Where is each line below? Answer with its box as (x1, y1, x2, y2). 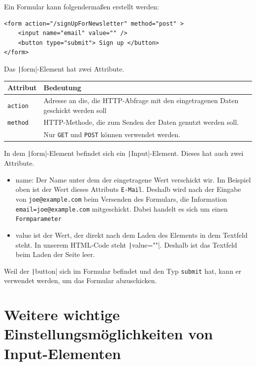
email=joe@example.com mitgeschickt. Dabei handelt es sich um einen (15, 203, 228, 214)
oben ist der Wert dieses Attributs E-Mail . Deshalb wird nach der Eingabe (15, 184, 241, 194)
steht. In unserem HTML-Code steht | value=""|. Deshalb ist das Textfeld (15, 239, 237, 250)
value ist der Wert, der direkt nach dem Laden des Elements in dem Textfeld (15, 229, 248, 240)
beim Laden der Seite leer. (15, 249, 95, 259)
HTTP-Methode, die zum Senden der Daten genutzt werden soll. (43, 117, 239, 127)
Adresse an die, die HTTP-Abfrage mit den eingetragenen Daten (43, 95, 239, 105)
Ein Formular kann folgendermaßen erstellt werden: (4, 1, 159, 11)
